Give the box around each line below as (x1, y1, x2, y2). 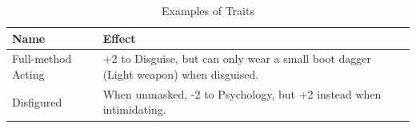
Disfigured (12, 93, 62, 110)
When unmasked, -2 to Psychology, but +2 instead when (102, 85, 382, 102)
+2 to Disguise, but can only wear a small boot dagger (102, 50, 371, 67)
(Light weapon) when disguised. (102, 66, 259, 83)
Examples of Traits (162, 2, 254, 18)
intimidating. (102, 101, 166, 118)
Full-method (12, 50, 72, 67)
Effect (102, 29, 136, 46)
